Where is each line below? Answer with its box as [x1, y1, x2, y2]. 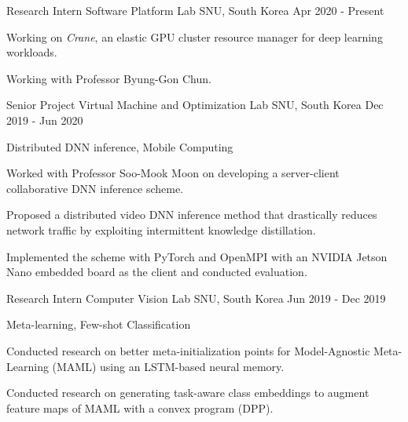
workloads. [6, 44, 57, 60]
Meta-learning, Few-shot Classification [6, 316, 191, 333]
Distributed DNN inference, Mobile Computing [6, 138, 233, 155]
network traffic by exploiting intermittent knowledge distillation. [6, 221, 316, 238]
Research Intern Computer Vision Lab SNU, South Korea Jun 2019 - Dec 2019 [6, 289, 386, 306]
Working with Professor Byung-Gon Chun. [6, 70, 211, 86]
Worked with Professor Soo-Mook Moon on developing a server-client [6, 165, 340, 181]
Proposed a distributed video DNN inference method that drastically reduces [6, 206, 377, 223]
